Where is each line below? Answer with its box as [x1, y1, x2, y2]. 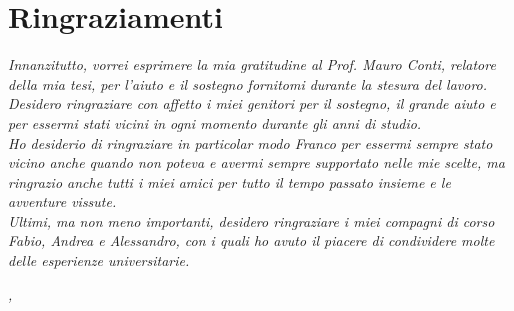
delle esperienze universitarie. [8, 250, 190, 271]
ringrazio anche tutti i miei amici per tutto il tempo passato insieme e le [8, 171, 451, 192]
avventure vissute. [8, 191, 117, 212]
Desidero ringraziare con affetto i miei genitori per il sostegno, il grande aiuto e [8, 93, 496, 114]
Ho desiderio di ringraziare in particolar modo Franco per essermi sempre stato [8, 132, 493, 153]
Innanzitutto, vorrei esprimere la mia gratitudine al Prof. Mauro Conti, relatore [8, 54, 496, 75]
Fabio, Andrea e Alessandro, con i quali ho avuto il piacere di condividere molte [8, 230, 495, 251]
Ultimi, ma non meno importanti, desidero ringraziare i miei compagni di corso [8, 210, 495, 231]
